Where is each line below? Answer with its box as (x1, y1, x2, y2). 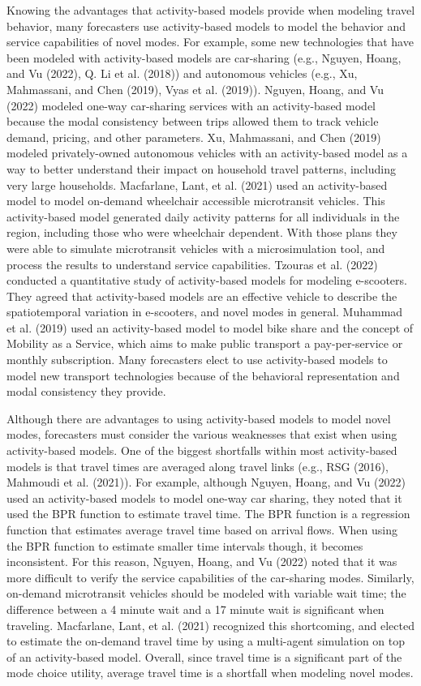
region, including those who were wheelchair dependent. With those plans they (6, 224, 397, 241)
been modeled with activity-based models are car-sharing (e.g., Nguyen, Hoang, (6, 49, 402, 66)
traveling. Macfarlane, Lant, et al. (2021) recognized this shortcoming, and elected (6, 616, 415, 633)
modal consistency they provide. (6, 383, 166, 400)
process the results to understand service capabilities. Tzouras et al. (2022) (6, 255, 378, 272)
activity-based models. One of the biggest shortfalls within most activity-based (6, 442, 397, 459)
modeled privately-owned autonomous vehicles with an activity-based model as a (6, 144, 408, 161)
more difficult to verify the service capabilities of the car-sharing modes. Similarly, (6, 568, 415, 585)
